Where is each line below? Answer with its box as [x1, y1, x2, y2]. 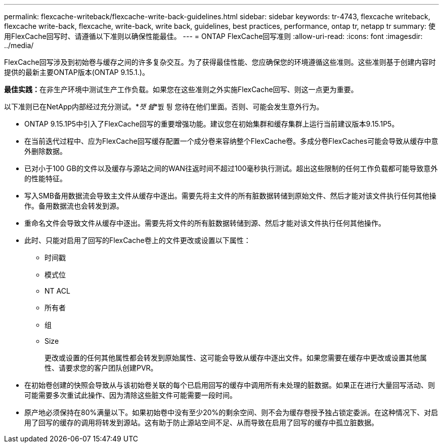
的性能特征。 [24, 174, 67, 183]
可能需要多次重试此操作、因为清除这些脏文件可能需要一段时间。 [24, 391, 237, 399]
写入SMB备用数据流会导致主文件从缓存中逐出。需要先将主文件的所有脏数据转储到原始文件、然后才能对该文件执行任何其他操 [24, 191, 436, 200]
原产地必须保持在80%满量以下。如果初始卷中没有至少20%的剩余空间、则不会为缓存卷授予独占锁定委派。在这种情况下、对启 [24, 408, 438, 417]
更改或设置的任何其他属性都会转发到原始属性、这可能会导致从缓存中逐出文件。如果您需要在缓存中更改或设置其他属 [45, 353, 427, 362]
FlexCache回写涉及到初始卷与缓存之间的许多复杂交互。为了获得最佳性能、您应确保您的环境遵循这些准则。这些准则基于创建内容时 [4, 58, 436, 66]
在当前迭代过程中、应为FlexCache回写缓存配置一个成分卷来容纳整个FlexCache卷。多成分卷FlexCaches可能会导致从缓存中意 [24, 137, 438, 145]
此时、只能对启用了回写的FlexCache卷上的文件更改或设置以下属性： [24, 236, 251, 245]
